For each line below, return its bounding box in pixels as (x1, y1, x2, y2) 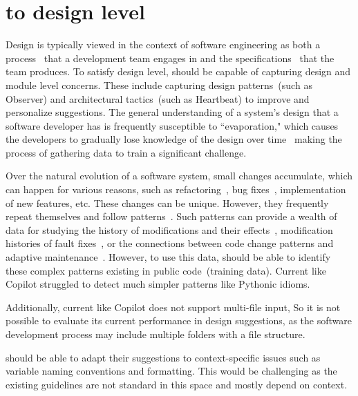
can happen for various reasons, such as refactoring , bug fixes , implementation (6, 182, 346, 197)
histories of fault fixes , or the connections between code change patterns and (6, 236, 334, 250)
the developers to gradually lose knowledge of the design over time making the (6, 132, 342, 146)
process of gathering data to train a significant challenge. (6, 145, 247, 159)
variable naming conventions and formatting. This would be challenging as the (6, 364, 337, 378)
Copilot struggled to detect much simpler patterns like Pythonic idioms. (6, 277, 310, 291)
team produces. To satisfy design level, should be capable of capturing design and (6, 64, 351, 79)
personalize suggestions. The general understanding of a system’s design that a (6, 105, 339, 119)
